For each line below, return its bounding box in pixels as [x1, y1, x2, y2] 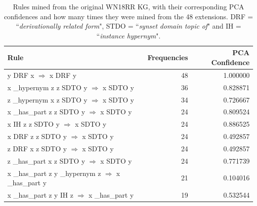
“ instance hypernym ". [96, 30, 161, 40]
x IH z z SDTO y [7, 119, 60, 129]
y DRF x [7, 69, 35, 80]
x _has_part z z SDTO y [7, 106, 86, 117]
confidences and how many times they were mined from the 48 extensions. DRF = [4, 11, 253, 21]
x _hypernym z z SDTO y [7, 82, 87, 92]
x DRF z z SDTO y [7, 131, 67, 141]
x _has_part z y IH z [7, 190, 74, 200]
